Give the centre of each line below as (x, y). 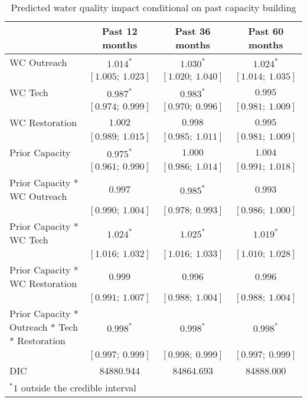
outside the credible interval (79, 388)
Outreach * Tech (44, 327)
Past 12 (120, 31)
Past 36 (193, 31)
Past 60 (266, 31)
